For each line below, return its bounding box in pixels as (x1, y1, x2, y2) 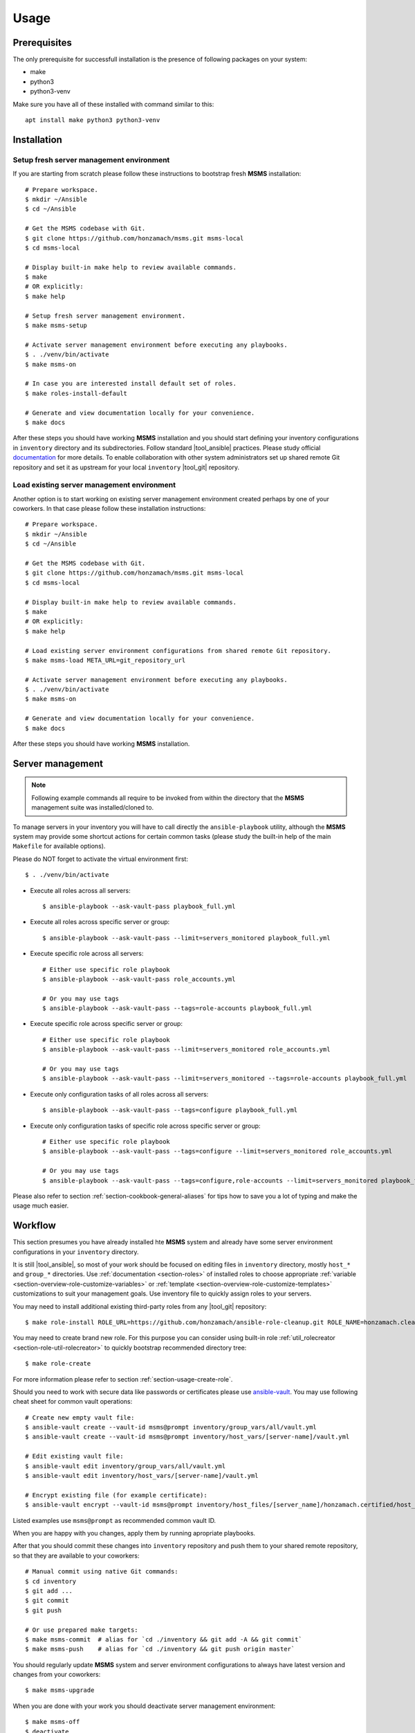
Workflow (12, 1220, 57, 1232)
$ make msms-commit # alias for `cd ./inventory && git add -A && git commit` (25, 1635, 302, 1643)
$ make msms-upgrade (25, 1687, 95, 1694)
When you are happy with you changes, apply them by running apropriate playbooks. (12, 1529, 256, 1537)
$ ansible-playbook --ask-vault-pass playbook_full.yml (42, 902, 236, 910)
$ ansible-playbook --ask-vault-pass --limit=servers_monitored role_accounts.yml (42, 1045, 331, 1054)
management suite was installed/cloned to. (31, 803, 154, 812)
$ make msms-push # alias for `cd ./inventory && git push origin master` (25, 1645, 295, 1653)
